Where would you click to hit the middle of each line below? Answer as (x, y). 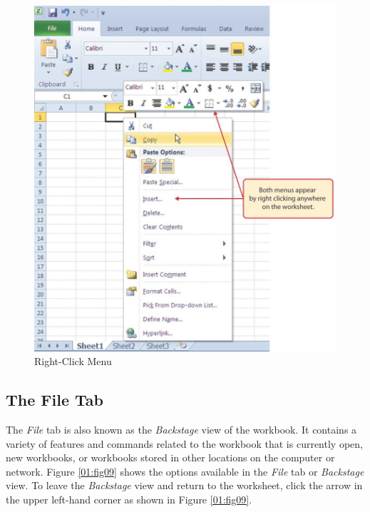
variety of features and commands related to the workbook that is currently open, (184, 443)
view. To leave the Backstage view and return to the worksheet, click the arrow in (184, 485)
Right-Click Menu (73, 361)
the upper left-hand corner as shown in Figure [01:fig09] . (129, 499)
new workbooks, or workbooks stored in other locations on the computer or (170, 457)
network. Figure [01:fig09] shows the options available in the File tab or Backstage (185, 471)
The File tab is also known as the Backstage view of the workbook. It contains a (181, 429)
